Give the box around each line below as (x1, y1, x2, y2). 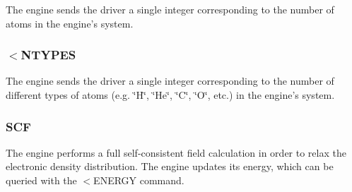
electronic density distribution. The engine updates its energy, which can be (6, 159, 334, 174)
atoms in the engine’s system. (6, 16, 134, 30)
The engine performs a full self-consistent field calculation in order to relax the (6, 145, 346, 160)
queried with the (6, 173, 77, 187)
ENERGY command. (93, 173, 184, 187)
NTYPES (20, 46, 76, 64)
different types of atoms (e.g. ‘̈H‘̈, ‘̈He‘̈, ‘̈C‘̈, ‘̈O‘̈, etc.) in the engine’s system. (6, 88, 335, 102)
